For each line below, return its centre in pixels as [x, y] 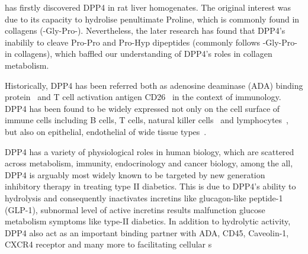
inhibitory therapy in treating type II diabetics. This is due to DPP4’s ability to [150, 186]
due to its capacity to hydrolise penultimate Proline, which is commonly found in [152, 19]
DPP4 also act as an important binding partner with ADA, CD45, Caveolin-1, [147, 232]
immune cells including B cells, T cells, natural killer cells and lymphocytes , [147, 120]
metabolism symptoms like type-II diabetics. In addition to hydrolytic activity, [148, 221]
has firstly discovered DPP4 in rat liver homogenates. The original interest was [148, 7]
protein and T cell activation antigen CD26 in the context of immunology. [143, 97]
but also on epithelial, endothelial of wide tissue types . [106, 131]
